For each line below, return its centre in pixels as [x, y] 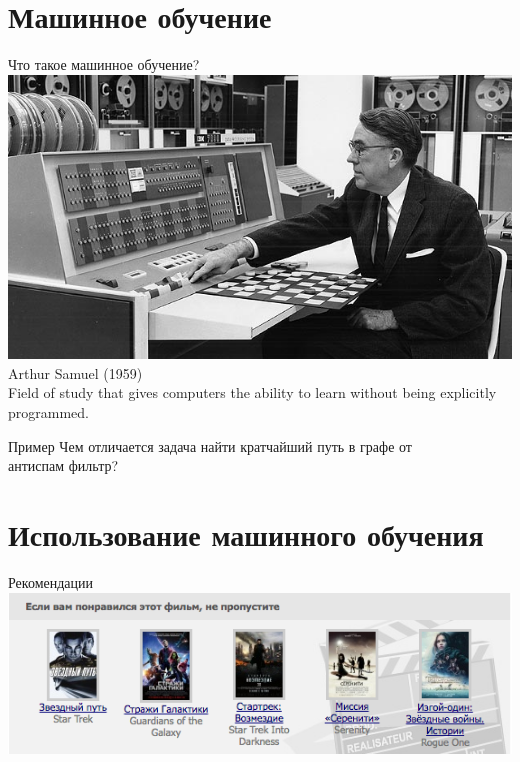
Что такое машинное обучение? [104, 64]
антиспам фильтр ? [63, 465]
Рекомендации [51, 581]
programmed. [48, 412]
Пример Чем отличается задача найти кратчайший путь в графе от [210, 445]
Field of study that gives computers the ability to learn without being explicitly [252, 392]
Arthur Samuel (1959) [75, 372]
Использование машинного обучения [246, 533]
